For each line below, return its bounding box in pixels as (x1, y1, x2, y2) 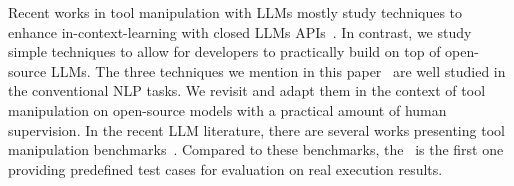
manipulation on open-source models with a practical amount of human (8, 99, 447, 120)
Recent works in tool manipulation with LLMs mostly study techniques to (8, 2, 463, 22)
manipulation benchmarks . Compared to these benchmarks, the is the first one (8, 139, 504, 160)
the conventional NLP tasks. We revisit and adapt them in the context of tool (8, 80, 486, 101)
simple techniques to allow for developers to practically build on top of (8, 41, 441, 62)
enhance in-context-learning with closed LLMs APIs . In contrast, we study (8, 21, 472, 42)
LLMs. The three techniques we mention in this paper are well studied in (50, 60, 506, 81)
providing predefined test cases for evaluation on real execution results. (8, 158, 443, 179)
